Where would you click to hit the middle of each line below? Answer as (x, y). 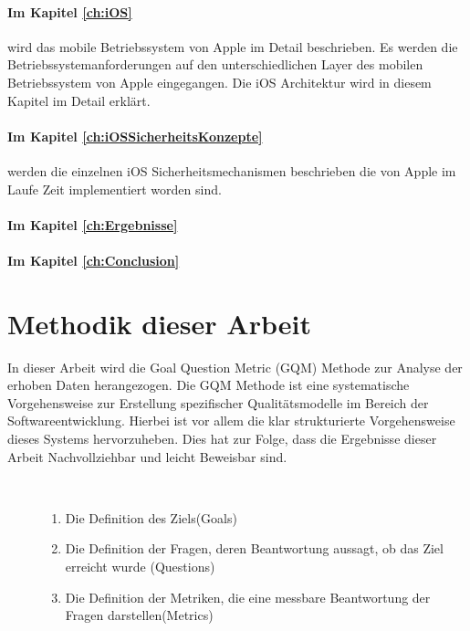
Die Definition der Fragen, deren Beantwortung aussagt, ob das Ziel (254, 548)
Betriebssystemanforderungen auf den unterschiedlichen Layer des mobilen (215, 64)
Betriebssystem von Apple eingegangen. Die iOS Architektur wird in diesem (219, 82)
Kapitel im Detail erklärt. (79, 100)
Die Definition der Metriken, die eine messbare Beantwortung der (248, 597)
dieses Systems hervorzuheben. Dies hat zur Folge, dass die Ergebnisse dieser (222, 439)
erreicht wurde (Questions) (140, 566)
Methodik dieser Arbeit (159, 323)
